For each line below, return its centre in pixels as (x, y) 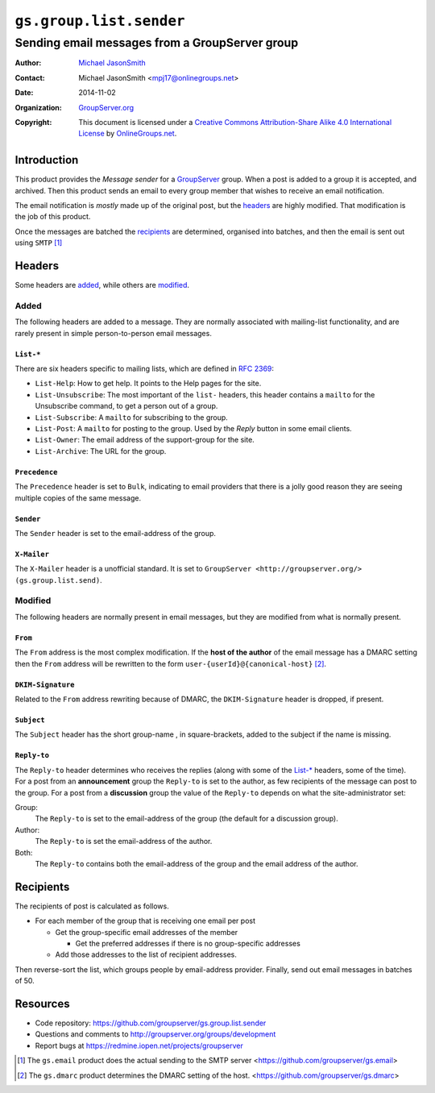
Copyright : (33, 122)
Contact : (30, 77)
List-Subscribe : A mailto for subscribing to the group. (132, 417)
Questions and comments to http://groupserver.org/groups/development (155, 1034)
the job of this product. (53, 217)
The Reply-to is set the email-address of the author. (124, 842)
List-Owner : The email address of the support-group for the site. (145, 440)
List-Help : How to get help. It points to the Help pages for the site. (148, 384)
